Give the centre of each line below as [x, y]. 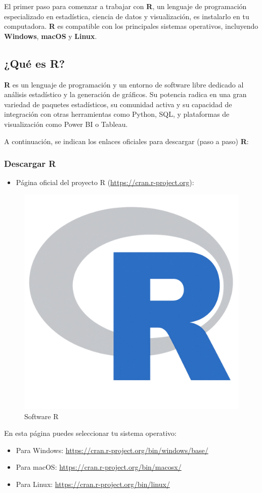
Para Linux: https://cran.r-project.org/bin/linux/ [93, 484]
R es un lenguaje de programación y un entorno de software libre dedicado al [124, 84]
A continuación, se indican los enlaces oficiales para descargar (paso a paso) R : [126, 141]
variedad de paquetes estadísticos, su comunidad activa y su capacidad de [118, 104]
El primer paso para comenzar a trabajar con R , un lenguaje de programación [125, 6]
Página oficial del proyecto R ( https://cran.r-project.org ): [105, 182]
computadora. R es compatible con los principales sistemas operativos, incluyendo [131, 26]
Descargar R [30, 164]
